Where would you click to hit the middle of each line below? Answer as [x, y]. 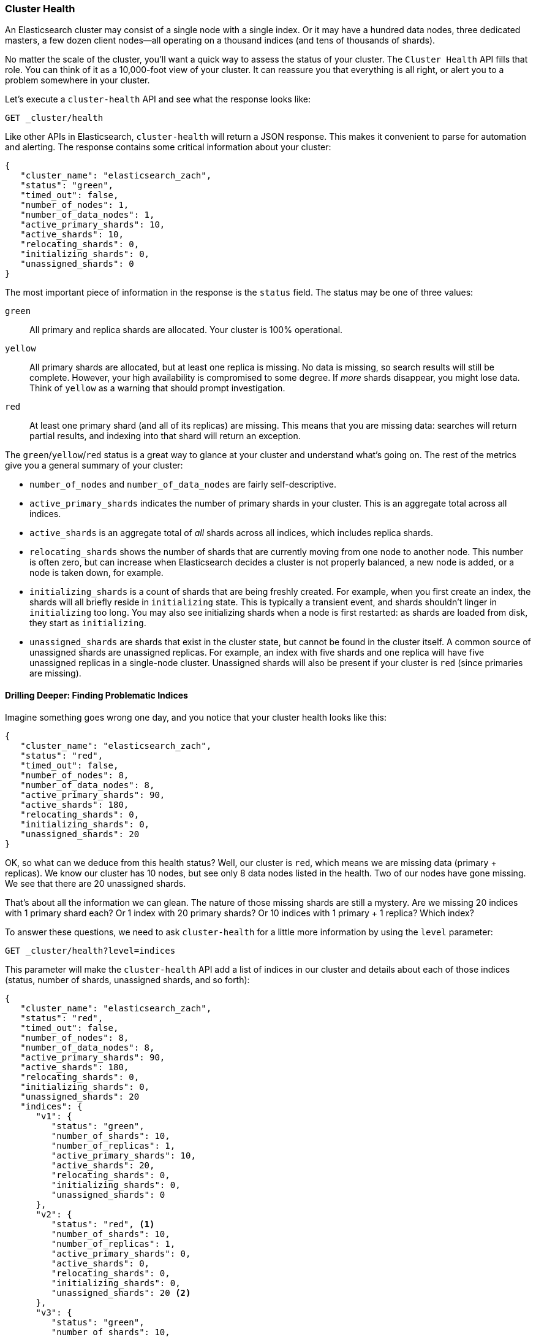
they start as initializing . [88, 623]
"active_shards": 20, [103, 1165]
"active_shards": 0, [100, 1263]
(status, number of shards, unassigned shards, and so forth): [127, 979]
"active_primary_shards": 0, [121, 1253]
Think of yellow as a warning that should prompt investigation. [157, 388]
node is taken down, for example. [96, 573]
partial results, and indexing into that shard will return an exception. [165, 436]
